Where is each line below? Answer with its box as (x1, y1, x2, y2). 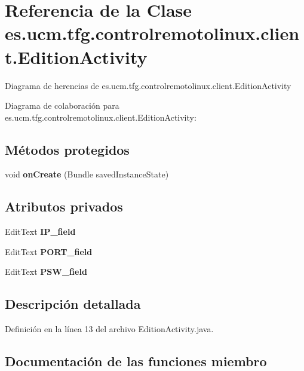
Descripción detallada (5, 295, 141, 313)
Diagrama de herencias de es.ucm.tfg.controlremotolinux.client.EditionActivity (5, 79, 291, 91)
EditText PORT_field (5, 245, 93, 257)
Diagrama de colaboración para (5, 99, 119, 112)
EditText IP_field (5, 225, 76, 238)
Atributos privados (5, 197, 123, 216)
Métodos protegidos (5, 140, 130, 158)
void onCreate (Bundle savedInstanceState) (5, 168, 169, 180)
